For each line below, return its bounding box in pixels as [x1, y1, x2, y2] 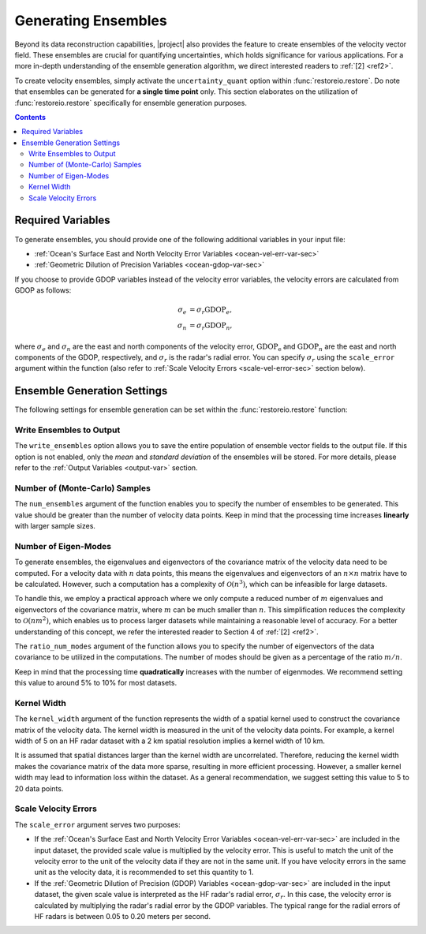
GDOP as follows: [14, 286, 72, 295]
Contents [14, 112, 47, 121]
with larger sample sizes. [14, 521, 96, 531]
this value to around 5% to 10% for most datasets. [14, 678, 177, 688]
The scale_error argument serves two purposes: [14, 820, 181, 829]
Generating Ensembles [14, 12, 167, 29]
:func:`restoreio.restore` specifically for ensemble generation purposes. [14, 98, 248, 107]
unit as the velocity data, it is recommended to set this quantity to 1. [34, 868, 254, 877]
